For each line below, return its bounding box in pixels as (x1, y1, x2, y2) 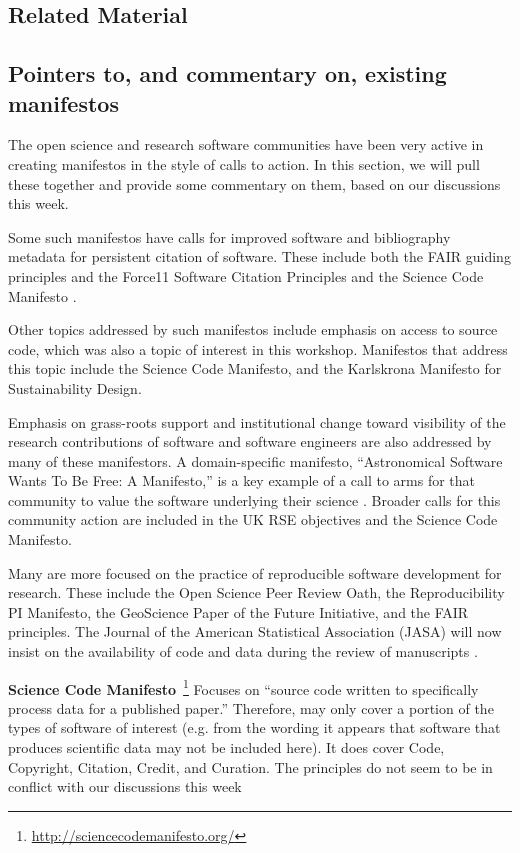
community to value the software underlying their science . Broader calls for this (8, 489, 501, 510)
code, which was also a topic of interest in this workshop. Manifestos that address (8, 338, 508, 359)
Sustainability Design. (8, 377, 142, 398)
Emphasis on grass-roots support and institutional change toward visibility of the (8, 411, 506, 432)
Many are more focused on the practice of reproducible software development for (8, 562, 502, 583)
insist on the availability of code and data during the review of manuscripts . (8, 641, 478, 662)
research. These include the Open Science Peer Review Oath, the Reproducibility (8, 582, 505, 603)
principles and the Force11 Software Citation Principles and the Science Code (8, 265, 484, 286)
